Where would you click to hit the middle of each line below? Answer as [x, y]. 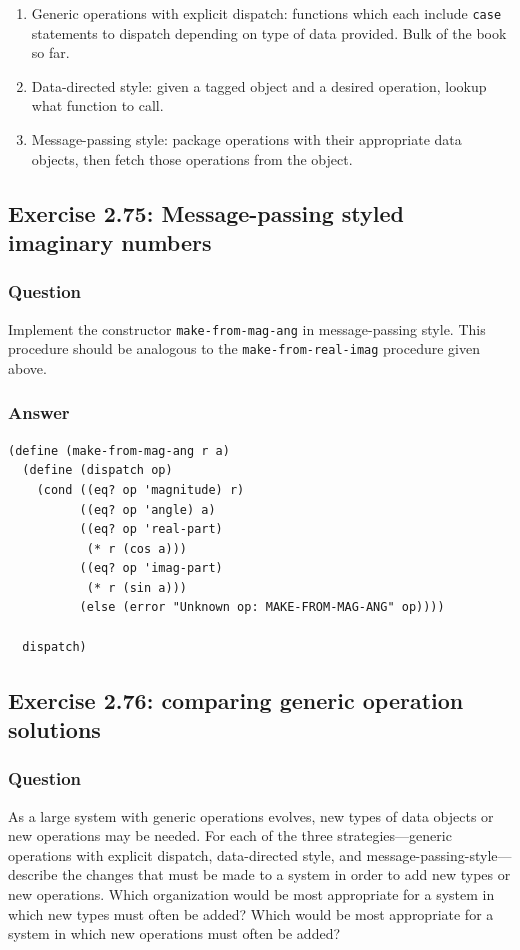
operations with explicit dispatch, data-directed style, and [185, 854]
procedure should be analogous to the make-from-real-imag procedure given [244, 348]
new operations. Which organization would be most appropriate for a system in [251, 894]
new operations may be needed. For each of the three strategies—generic [230, 835]
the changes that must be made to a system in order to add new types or [286, 874]
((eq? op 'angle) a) [147, 509]
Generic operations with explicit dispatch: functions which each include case [266, 13]
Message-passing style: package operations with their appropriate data [246, 139]
